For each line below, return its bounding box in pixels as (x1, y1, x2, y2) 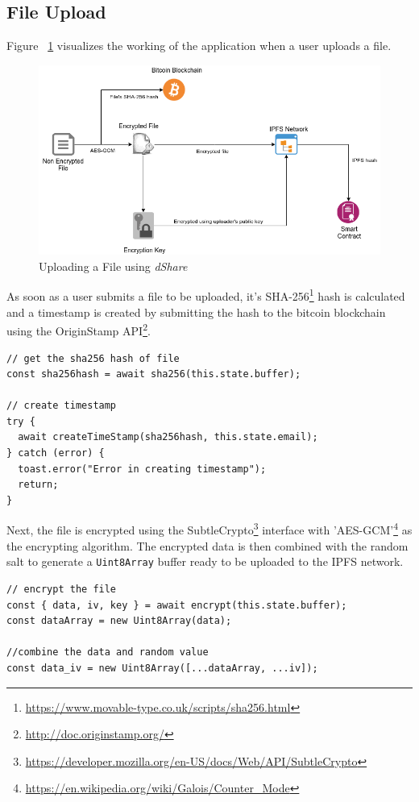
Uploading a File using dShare (39, 257, 188, 274)
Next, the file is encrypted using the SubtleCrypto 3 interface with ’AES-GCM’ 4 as (6, 519, 413, 538)
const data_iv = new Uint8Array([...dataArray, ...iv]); (6, 662, 318, 674)
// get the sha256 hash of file (6, 352, 180, 364)
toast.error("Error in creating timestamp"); (18, 463, 267, 475)
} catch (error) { (6, 447, 105, 459)
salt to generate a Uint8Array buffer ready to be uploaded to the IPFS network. (6, 553, 404, 570)
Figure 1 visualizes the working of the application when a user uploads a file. (6, 37, 392, 54)
